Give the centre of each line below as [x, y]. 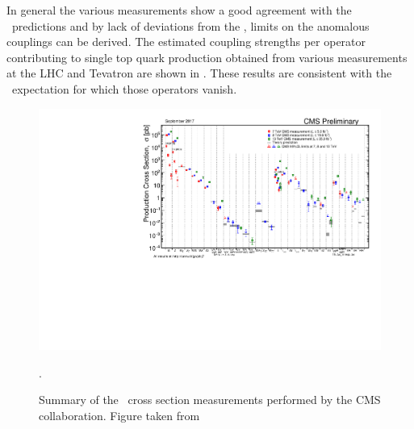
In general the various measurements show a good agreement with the [179, 10]
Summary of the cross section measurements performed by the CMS [210, 400]
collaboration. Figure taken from [119, 415]
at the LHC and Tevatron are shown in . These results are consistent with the [199, 73]
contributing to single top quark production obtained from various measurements [207, 57]
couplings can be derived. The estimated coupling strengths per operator [186, 42]
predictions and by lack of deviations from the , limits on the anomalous [190, 25]
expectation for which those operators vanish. [124, 88]
